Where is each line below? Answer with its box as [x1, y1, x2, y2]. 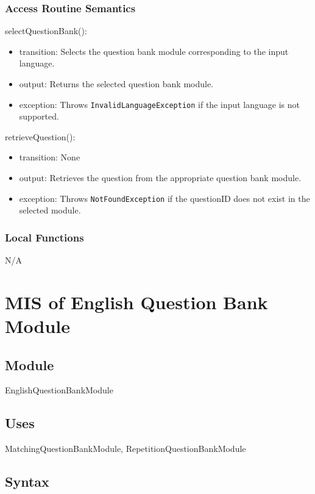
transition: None [19, 151, 80, 163]
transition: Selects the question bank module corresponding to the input [19, 45, 289, 57]
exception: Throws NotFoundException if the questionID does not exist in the [19, 192, 310, 204]
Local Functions [5, 229, 84, 245]
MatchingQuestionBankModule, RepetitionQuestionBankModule [5, 442, 246, 455]
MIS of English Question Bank [5, 289, 268, 314]
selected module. [19, 204, 81, 217]
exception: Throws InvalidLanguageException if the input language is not [19, 98, 300, 110]
